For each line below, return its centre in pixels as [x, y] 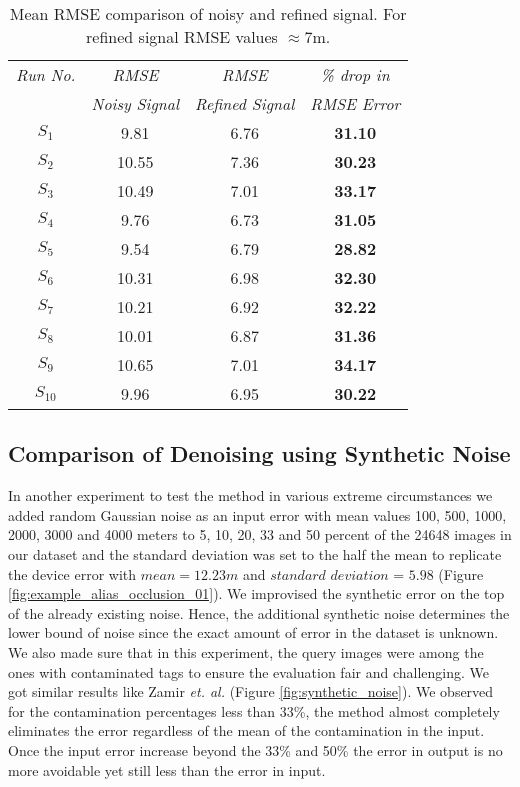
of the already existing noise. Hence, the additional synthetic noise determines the [259, 612]
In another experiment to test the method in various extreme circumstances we [250, 495]
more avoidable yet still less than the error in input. [167, 769]
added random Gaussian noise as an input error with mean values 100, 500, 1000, [257, 514]
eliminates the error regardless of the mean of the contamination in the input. [246, 730]
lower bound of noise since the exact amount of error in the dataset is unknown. [253, 632]
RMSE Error [355, 103]
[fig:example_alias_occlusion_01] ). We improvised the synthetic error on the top [256, 593]
